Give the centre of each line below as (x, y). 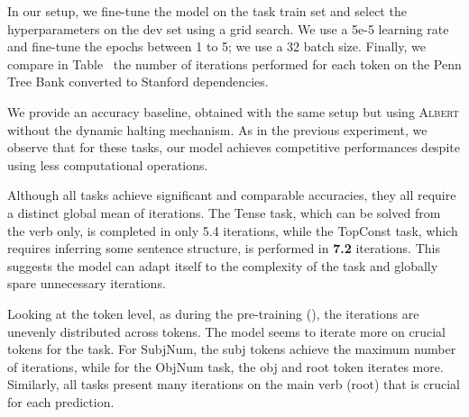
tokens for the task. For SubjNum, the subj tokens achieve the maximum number (232, 349)
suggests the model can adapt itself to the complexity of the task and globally (223, 265)
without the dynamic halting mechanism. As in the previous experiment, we (217, 129)
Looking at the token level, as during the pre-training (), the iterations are (213, 313)
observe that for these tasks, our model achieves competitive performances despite (234, 147)
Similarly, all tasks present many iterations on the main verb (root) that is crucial (234, 384)
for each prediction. (61, 401)
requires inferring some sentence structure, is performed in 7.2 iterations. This (224, 248)
